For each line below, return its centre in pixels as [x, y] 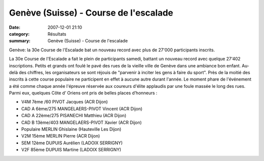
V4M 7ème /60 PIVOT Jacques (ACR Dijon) [65, 102]
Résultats [57, 34]
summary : [20, 41]
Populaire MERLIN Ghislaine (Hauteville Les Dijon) [71, 129]
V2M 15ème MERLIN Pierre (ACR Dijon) [61, 136]
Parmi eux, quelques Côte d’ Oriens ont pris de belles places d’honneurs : [83, 93]
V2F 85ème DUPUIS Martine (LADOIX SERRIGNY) [71, 150]
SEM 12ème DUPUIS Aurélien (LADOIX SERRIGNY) [72, 143]
